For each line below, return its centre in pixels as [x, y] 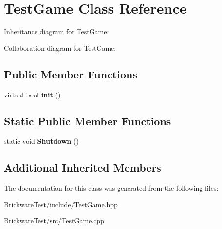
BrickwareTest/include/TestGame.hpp [61, 204]
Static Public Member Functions [88, 121]
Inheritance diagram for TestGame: [56, 31]
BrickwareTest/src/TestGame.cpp [54, 220]
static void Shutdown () [41, 141]
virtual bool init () [32, 94]
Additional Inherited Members [83, 167]
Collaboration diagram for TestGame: [60, 48]
